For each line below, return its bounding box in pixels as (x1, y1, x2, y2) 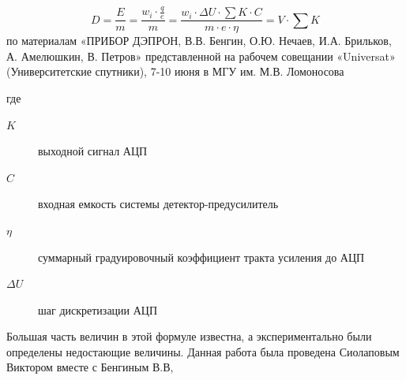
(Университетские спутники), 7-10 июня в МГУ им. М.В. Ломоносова (6, 63, 344, 80)
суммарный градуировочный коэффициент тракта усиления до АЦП (38, 248, 365, 265)
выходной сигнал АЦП (38, 143, 148, 159)
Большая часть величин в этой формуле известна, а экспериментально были (6, 328, 372, 345)
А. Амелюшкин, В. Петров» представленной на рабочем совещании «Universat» (6, 47, 396, 64)
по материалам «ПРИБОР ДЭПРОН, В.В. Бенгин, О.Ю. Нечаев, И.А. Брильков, (6, 32, 392, 49)
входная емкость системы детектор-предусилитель (38, 196, 279, 212)
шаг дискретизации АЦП (38, 301, 158, 318)
